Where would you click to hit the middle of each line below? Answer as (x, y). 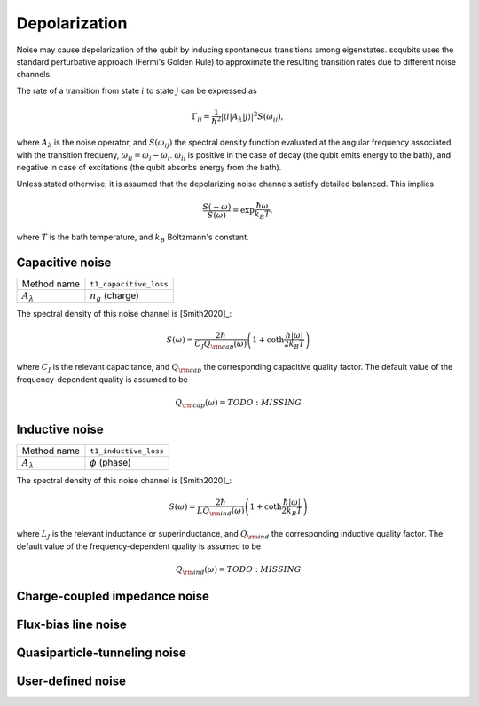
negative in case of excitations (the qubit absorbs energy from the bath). (149, 168)
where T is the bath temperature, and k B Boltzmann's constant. (133, 238)
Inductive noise (60, 430)
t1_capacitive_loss (129, 284)
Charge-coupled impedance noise (113, 596)
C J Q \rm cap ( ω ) (221, 344)
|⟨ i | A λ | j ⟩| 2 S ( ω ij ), (252, 117)
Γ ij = (201, 117)
